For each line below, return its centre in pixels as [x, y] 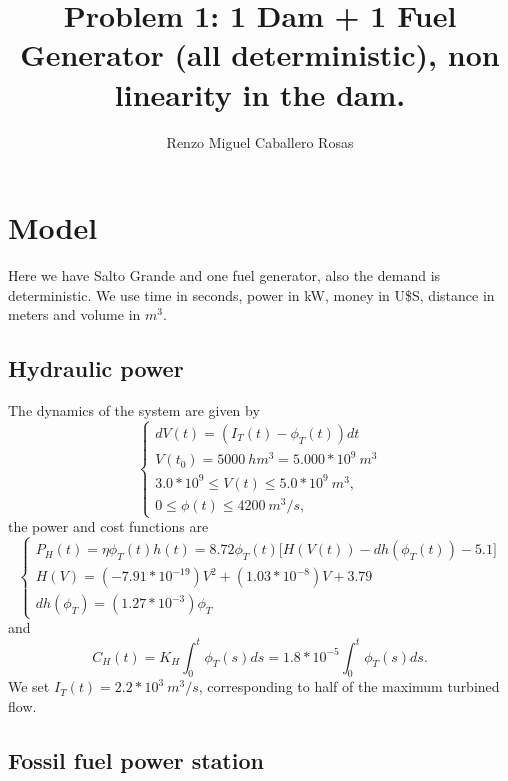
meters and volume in [74, 314]
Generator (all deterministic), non [260, 54]
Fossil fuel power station [136, 759]
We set [29, 686]
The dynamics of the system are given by [134, 410]
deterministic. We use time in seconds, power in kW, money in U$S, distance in [251, 294]
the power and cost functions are [108, 526]
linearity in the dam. [260, 93]
